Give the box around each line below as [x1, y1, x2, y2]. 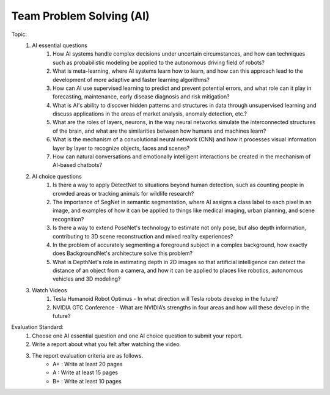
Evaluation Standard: [11, 323, 64, 331]
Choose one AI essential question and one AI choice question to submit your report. [32, 332, 243, 339]
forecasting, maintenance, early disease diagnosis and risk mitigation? [53, 93, 230, 100]
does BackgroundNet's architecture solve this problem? [53, 249, 193, 257]
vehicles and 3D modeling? [53, 275, 121, 282]
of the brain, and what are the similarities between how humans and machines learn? [53, 127, 266, 135]
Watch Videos [32, 286, 67, 293]
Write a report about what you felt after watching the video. [32, 341, 182, 348]
